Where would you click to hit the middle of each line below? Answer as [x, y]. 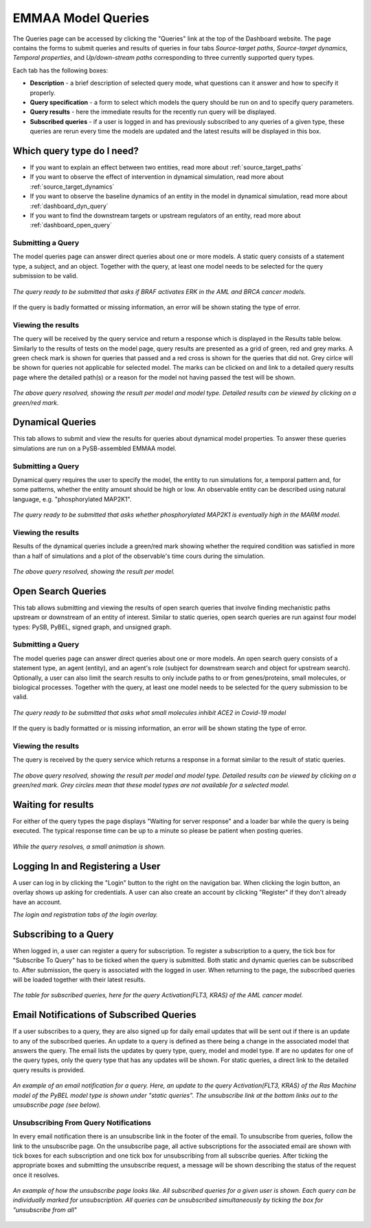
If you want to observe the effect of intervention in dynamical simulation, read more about [157, 177]
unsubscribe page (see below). [57, 1105]
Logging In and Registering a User [87, 866]
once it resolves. [36, 1175]
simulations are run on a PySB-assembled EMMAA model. [94, 448]
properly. [43, 92]
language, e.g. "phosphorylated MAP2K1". [72, 499]
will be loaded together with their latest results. [79, 979]
